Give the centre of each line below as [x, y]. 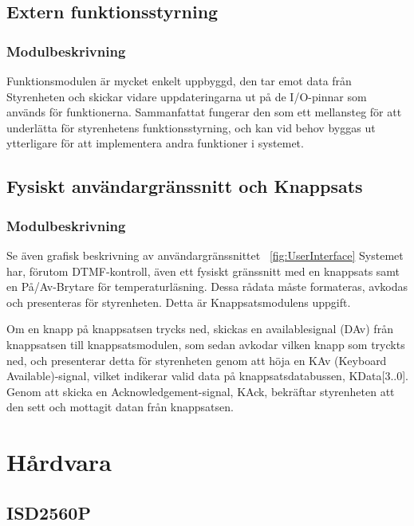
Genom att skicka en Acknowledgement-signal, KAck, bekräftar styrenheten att [201, 391]
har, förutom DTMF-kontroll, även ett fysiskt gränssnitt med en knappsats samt [203, 271]
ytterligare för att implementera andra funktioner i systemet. [155, 143]
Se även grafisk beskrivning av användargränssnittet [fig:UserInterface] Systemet [205, 255]
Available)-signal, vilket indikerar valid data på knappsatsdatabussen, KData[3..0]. [207, 376]
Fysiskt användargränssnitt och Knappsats [185, 186]
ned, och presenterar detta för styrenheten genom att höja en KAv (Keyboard [197, 360]
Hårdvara [59, 462]
